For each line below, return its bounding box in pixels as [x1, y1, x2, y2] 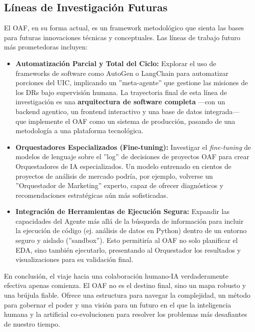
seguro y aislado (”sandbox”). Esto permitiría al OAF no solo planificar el [15, 235, 238, 245]
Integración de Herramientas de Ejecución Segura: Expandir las [15, 206, 230, 216]
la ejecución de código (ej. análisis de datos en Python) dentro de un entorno [15, 225, 247, 236]
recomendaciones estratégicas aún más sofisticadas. [15, 190, 168, 200]
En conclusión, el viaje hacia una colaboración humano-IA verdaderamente [4, 270, 229, 281]
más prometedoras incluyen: [4, 42, 88, 52]
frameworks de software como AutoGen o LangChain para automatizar [15, 68, 229, 78]
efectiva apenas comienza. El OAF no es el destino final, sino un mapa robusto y [4, 280, 246, 290]
